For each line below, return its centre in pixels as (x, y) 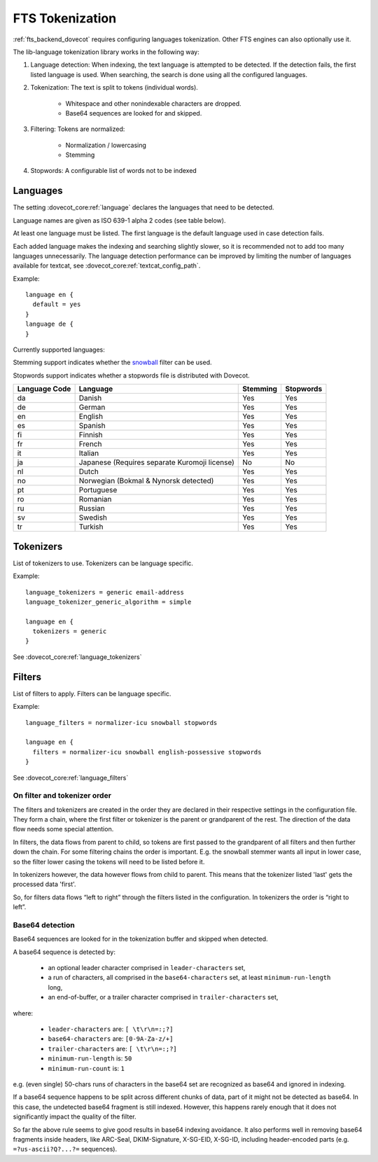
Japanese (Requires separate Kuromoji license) (156, 462)
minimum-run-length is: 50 (90, 1058)
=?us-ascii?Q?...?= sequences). (65, 1149)
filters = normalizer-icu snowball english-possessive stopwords (147, 752)
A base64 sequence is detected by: (64, 952)
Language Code (44, 389)
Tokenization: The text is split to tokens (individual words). (114, 88)
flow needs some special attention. (63, 829)
